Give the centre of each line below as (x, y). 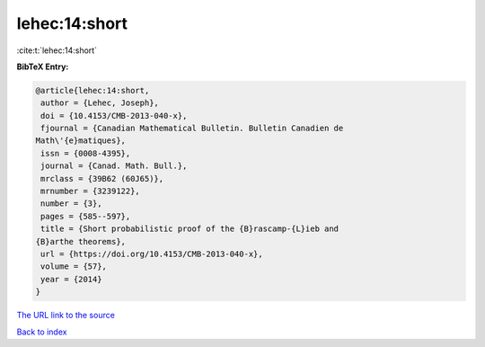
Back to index (42, 332)
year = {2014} (71, 279)
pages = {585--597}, (86, 216)
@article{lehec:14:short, (93, 90)
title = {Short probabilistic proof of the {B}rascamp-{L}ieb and (190, 229)
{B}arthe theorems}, (80, 241)
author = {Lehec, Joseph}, (100, 103)
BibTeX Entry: (43, 67)
